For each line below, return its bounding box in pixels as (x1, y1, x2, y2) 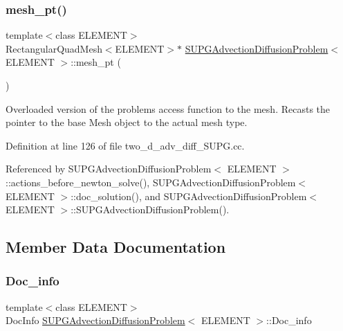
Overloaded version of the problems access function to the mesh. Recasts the (6, 101, 331, 116)
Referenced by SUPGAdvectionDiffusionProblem (6, 161, 212, 176)
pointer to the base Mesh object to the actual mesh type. (6, 115, 248, 129)
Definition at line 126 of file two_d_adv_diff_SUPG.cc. (6, 138, 245, 152)
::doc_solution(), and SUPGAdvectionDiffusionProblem (71, 188, 307, 203)
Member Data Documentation (6, 236, 226, 258)
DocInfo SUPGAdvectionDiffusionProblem (6, 313, 185, 328)
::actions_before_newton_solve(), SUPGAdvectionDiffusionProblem (6, 175, 296, 189)
